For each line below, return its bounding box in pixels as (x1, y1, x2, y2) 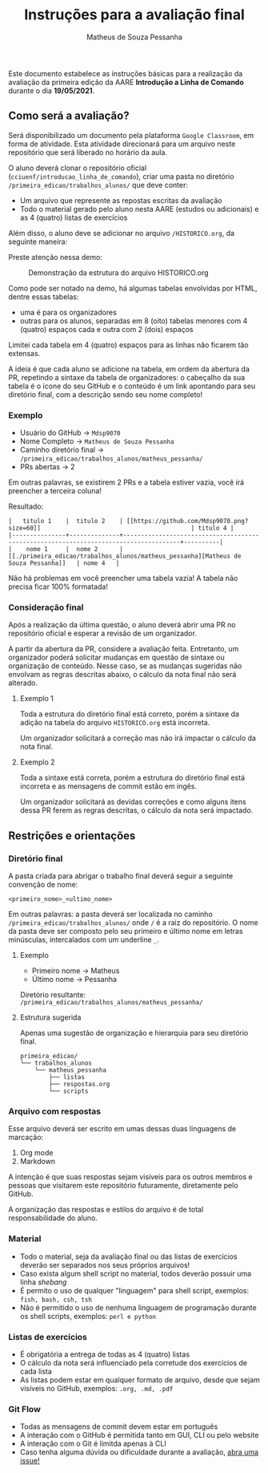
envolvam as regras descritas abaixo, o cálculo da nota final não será (8, 670, 237, 680)
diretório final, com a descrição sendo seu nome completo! (8, 389, 203, 399)
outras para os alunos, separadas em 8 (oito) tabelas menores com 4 (19, 315, 248, 326)
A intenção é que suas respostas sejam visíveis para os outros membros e (8, 1172, 254, 1182)
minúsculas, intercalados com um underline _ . (8, 935, 160, 944)
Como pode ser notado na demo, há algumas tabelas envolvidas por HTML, (8, 283, 258, 293)
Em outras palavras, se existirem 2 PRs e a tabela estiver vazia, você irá (8, 477, 245, 487)
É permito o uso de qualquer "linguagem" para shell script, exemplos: (19, 1285, 250, 1295)
